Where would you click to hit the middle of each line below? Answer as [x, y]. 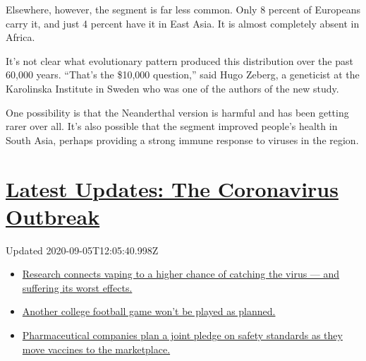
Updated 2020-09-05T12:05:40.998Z [82, 250]
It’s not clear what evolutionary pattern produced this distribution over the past [179, 60]
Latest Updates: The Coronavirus [172, 188]
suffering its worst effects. [77, 287]
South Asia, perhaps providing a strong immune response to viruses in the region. [182, 140]
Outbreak [53, 216]
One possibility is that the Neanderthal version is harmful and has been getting [177, 112]
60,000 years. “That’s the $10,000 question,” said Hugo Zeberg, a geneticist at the [183, 75]
